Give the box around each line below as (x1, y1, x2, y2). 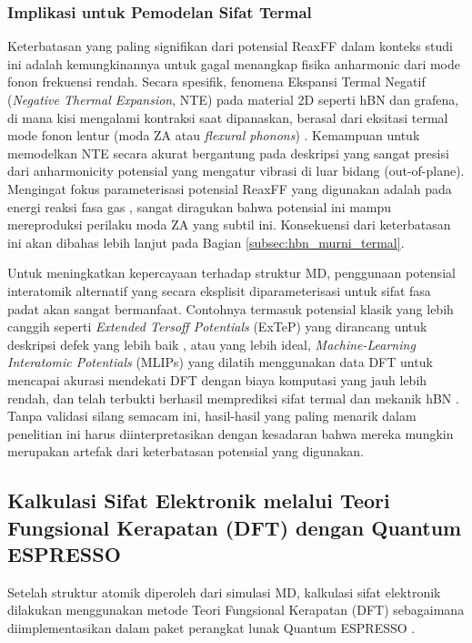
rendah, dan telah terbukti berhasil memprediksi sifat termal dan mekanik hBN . (7, 388, 459, 407)
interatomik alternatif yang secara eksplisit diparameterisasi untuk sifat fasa (7, 281, 431, 300)
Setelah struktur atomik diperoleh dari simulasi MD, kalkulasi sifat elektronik (7, 582, 441, 601)
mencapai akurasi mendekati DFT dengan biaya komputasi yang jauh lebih (7, 370, 427, 389)
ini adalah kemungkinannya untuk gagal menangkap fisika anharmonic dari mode (7, 54, 461, 73)
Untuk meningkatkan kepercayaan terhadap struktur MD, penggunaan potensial (7, 263, 456, 282)
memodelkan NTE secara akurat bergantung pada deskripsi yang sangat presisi (7, 143, 449, 162)
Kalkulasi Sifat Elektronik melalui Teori (7, 486, 390, 515)
